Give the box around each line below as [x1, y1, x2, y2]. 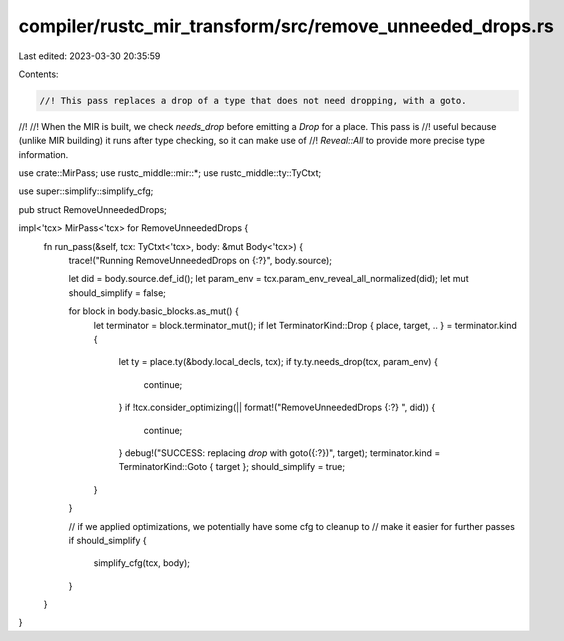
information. [18, 148, 69, 160]
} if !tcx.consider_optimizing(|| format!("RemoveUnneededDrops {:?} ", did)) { [118, 401, 436, 414]
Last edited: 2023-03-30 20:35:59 [18, 50, 161, 62]
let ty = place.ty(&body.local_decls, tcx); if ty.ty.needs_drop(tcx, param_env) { [118, 356, 439, 368]
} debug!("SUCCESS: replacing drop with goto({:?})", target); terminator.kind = [118, 446, 441, 459]
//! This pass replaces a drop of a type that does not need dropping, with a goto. [39, 95, 467, 106]
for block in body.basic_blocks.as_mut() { [68, 305, 239, 317]
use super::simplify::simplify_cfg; [18, 185, 154, 197]
